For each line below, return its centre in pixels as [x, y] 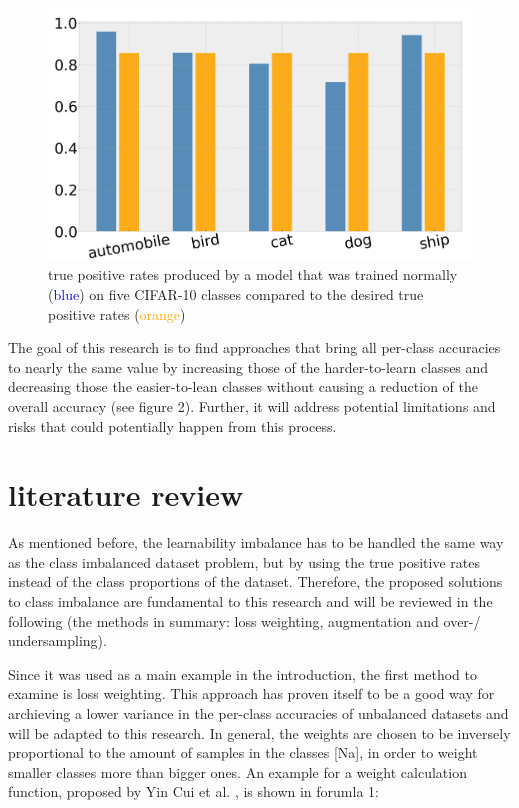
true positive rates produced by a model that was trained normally [253, 274]
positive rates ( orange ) [117, 313]
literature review [126, 494]
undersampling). [57, 640]
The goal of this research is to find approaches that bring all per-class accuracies [254, 347]
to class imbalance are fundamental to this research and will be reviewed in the [250, 601]
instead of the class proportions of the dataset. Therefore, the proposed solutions [255, 581]
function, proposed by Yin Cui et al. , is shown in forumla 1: [193, 791]
